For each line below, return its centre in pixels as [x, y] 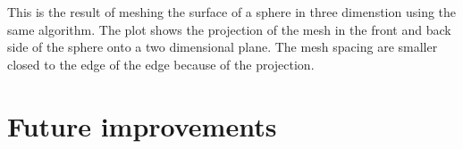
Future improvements [142, 125]
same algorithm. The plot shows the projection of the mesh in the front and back [229, 29]
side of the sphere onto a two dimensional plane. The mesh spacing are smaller [223, 47]
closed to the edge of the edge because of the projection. [161, 64]
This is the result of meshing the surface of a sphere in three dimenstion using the [232, 12]
